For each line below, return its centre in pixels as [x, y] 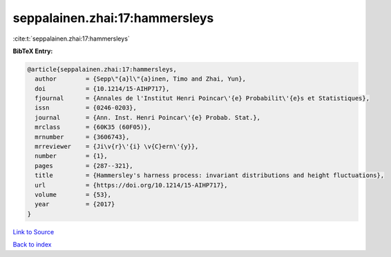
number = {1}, [71, 156]
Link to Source [34, 232]
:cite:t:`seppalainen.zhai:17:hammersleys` [71, 39]
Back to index [32, 245]
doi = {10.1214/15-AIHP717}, [102, 89]
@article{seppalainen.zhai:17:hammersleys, [102, 69]
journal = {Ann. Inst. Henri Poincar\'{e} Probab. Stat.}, [148, 117]
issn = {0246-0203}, [86, 108]
